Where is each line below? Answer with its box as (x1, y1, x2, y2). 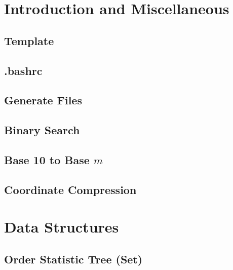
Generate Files (4, 92, 82, 108)
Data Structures (4, 216, 119, 237)
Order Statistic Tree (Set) (4, 251, 143, 266)
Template (4, 32, 54, 48)
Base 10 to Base (4, 151, 90, 167)
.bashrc (4, 62, 43, 78)
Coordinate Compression (4, 181, 137, 197)
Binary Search (4, 122, 80, 138)
